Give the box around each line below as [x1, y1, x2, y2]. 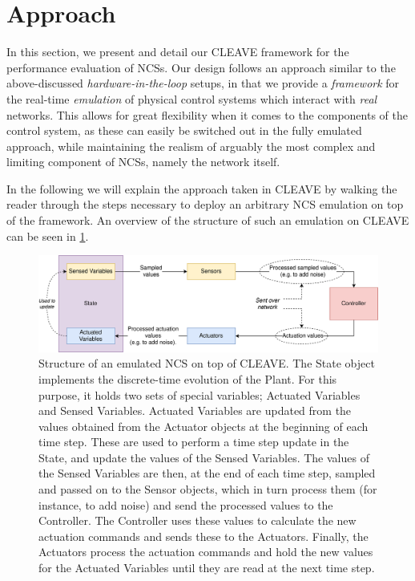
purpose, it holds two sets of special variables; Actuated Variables [38, 386, 361, 403]
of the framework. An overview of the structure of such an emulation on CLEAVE [6, 212, 409, 229]
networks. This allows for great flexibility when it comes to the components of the [6, 106, 408, 123]
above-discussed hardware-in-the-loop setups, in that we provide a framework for [6, 75, 400, 91]
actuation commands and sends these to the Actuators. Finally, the [38, 527, 369, 544]
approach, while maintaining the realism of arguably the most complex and [6, 137, 376, 154]
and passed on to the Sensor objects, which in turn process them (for [38, 481, 377, 498]
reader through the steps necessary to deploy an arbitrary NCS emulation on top [6, 196, 404, 213]
